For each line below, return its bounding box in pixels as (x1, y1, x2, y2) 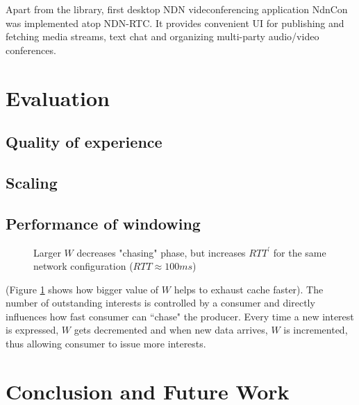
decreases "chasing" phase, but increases (76, 245, 246, 259)
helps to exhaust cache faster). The (174, 282, 324, 296)
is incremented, (283, 322, 348, 337)
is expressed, (6, 322, 59, 337)
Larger (33, 245, 61, 259)
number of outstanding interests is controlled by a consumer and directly (6, 295, 315, 310)
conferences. (6, 42, 56, 57)
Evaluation (6, 83, 110, 112)
